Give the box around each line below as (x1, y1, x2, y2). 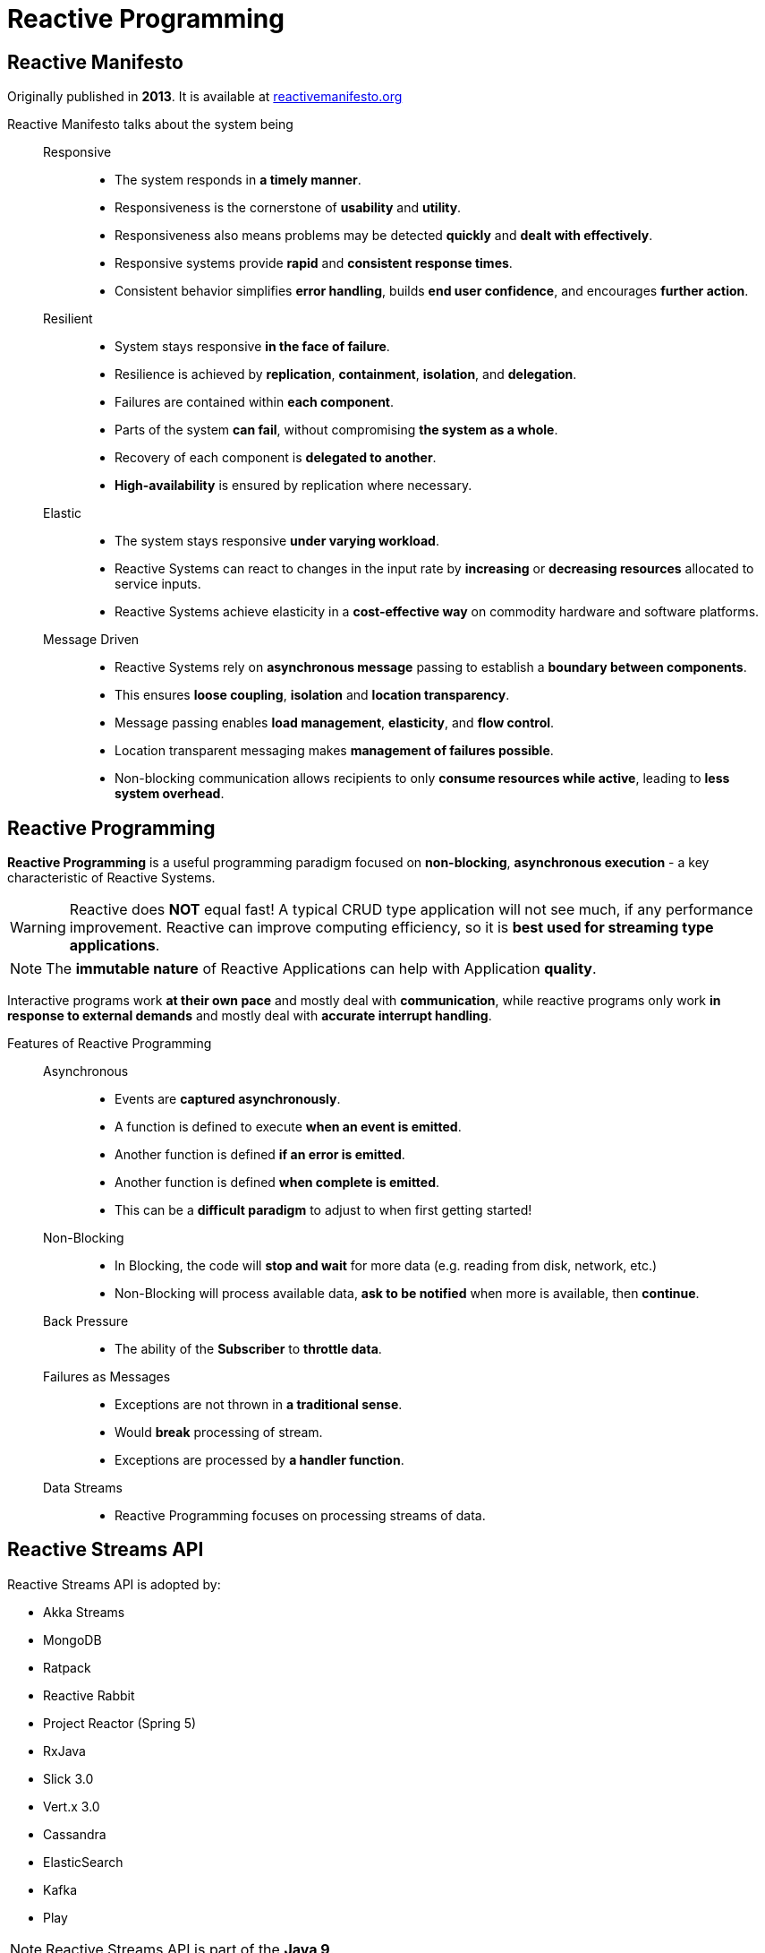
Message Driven (43, 632, 140, 648)
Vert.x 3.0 (43, 1798, 100, 1814)
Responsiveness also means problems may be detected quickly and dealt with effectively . (115, 228, 653, 244)
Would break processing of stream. (115, 1424, 323, 1441)
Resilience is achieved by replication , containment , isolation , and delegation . (115, 366, 577, 383)
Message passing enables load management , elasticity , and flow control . (115, 715, 555, 731)
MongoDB (43, 1631, 102, 1648)
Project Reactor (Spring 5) (43, 1715, 197, 1731)
